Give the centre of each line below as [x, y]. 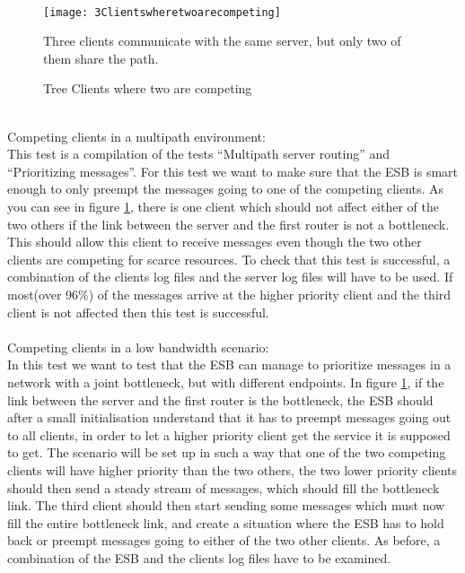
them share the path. [101, 58]
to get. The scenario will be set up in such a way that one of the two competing [227, 452]
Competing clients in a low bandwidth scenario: [138, 347]
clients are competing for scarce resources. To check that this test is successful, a [229, 259]
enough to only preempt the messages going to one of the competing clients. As [226, 189]
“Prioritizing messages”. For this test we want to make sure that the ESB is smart [233, 171]
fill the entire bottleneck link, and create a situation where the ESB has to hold [226, 522]
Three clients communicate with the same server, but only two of [222, 41]
